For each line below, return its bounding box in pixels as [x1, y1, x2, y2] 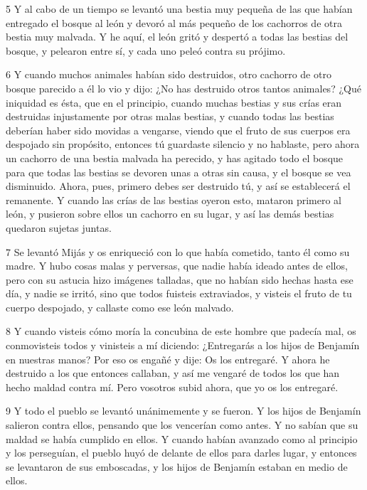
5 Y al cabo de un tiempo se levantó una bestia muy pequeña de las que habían [6, 1, 353, 16]
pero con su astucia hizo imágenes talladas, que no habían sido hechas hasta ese [6, 272, 353, 287]
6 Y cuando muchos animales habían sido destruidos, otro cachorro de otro [6, 67, 331, 82]
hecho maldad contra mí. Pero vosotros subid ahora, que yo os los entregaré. [6, 379, 339, 394]
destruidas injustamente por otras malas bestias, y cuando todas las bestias [6, 109, 334, 124]
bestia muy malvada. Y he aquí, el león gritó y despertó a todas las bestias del [6, 29, 349, 44]
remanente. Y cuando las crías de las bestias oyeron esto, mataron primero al [6, 192, 341, 207]
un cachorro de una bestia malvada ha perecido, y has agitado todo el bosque [6, 150, 344, 165]
